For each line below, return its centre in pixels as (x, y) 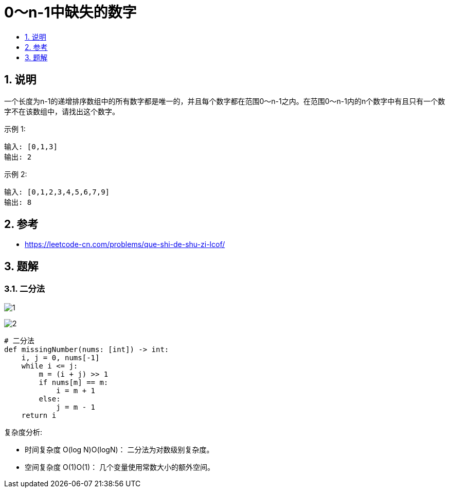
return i (39, 415)
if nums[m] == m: (74, 382)
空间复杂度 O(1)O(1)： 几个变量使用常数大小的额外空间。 (120, 467)
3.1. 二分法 (25, 289)
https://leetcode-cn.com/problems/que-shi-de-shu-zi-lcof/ (125, 244)
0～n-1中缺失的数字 (70, 12)
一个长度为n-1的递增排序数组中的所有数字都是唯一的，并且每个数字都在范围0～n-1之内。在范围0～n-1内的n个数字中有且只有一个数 (225, 101)
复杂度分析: (23, 432)
